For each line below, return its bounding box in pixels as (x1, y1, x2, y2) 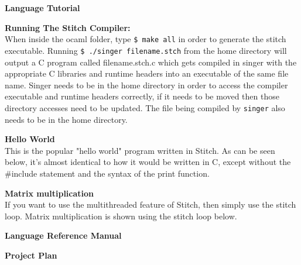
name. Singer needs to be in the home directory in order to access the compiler (5, 78, 288, 91)
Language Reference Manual (5, 229, 122, 242)
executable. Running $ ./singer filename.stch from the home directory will (5, 44, 287, 56)
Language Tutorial (5, 2, 80, 13)
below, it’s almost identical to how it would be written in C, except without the (5, 156, 291, 168)
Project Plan (5, 249, 57, 261)
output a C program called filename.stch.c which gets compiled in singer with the (5, 56, 297, 68)
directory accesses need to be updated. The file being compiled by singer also (5, 101, 285, 113)
